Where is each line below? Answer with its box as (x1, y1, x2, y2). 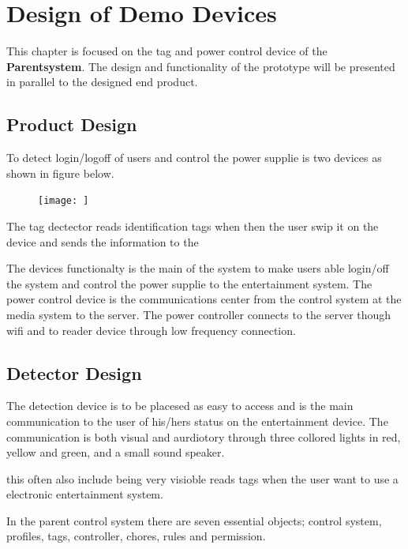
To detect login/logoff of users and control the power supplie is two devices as (6, 149, 382, 166)
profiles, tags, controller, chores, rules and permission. (6, 528, 266, 544)
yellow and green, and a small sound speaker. (6, 444, 225, 461)
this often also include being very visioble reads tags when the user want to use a (6, 470, 399, 487)
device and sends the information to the (6, 233, 199, 250)
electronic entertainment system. (6, 486, 163, 502)
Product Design (6, 112, 137, 137)
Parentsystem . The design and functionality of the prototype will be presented (6, 58, 395, 74)
